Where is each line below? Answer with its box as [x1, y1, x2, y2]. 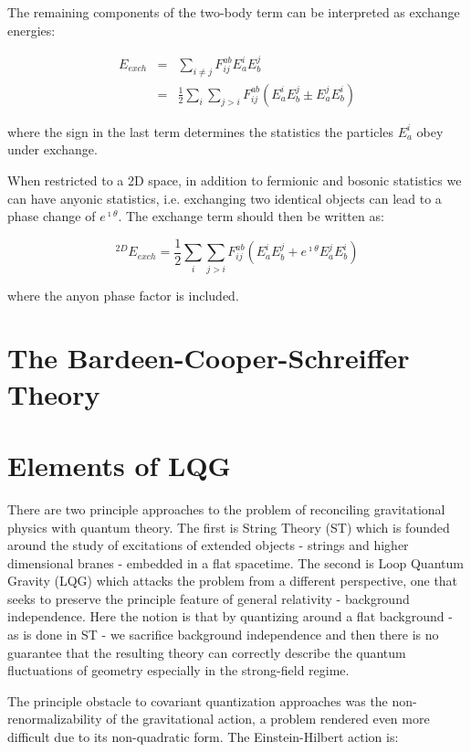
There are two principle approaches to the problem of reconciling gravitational [7, 499, 445, 518]
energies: [7, 20, 56, 39]
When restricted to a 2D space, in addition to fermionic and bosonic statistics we [7, 171, 462, 190]
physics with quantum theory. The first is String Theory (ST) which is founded [7, 517, 450, 536]
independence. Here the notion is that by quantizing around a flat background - [7, 607, 453, 626]
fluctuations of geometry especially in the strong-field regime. [7, 661, 350, 680]
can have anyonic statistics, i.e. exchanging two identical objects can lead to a [7, 188, 442, 207]
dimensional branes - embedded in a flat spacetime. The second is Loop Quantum [7, 553, 464, 572]
